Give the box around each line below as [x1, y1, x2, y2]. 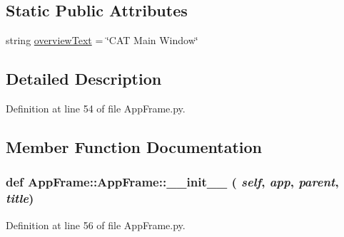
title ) [6, 189, 34, 207]
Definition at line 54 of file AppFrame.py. [6, 101, 186, 115]
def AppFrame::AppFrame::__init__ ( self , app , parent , [6, 173, 339, 191]
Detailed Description [6, 68, 162, 90]
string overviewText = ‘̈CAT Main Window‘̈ [6, 33, 198, 48]
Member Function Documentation [6, 135, 263, 157]
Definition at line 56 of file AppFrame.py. [6, 217, 186, 232]
